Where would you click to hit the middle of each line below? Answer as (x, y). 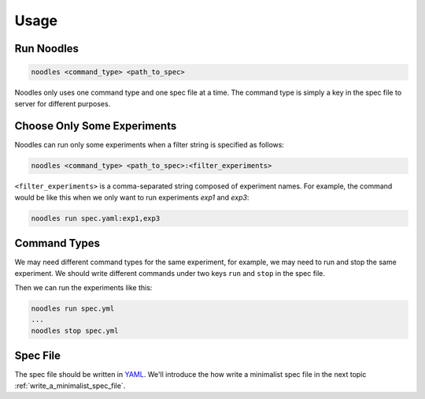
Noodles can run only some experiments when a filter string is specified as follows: (150, 145)
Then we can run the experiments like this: (83, 288)
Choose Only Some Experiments (96, 126)
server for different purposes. (63, 103)
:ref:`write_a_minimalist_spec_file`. (70, 386)
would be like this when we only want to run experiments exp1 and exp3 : (132, 197)
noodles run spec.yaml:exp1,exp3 (96, 218)
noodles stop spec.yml (75, 330)
